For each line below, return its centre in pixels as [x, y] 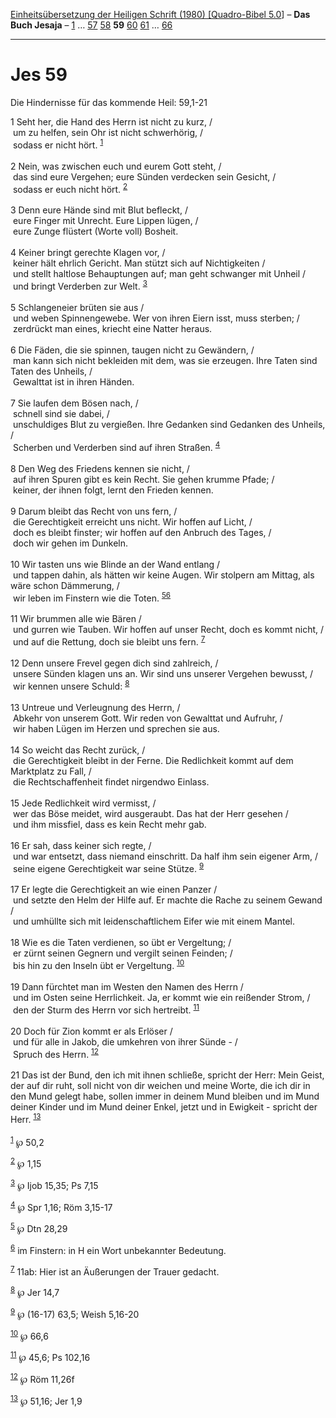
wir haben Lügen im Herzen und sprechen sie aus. [116, 728]
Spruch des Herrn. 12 [55, 1053]
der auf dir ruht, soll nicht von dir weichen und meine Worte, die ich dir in [160, 1086]
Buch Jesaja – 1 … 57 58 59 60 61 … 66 [91, 25]
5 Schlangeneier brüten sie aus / [77, 307]
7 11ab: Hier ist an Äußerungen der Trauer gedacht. [115, 1271]
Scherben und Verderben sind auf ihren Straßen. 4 [116, 446]
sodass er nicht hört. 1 [58, 144]
